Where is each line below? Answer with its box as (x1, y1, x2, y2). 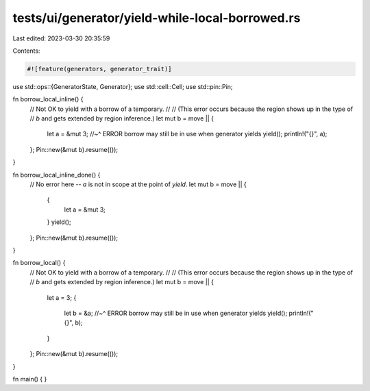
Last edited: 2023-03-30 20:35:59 (12, 34, 110, 42)
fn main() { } (12, 375, 47, 383)
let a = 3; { (47, 293, 77, 301)
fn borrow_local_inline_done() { (12, 171, 101, 179)
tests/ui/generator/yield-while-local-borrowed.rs (12, 10, 301, 25)
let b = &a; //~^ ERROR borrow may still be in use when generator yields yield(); (64, 309, 288, 317)
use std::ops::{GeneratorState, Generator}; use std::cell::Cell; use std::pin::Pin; (12, 82, 233, 90)
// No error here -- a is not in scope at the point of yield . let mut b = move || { (29, 180, 247, 188)
